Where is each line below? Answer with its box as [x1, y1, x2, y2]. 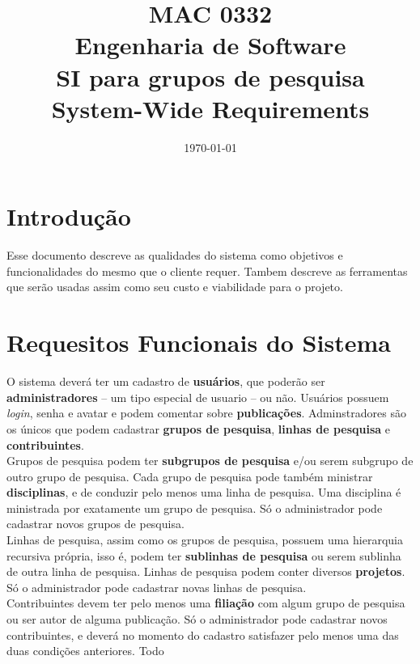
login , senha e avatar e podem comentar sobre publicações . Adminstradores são [6, 404, 406, 421]
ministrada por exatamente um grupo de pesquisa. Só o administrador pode [6, 499, 383, 516]
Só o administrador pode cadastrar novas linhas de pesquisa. [6, 578, 307, 595]
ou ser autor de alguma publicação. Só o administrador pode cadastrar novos [6, 611, 388, 628]
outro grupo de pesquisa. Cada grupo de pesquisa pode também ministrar [6, 467, 373, 484]
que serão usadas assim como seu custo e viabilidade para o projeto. [6, 278, 343, 295]
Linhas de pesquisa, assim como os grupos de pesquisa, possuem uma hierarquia [6, 531, 403, 548]
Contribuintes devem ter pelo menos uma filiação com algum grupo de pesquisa [6, 594, 405, 611]
